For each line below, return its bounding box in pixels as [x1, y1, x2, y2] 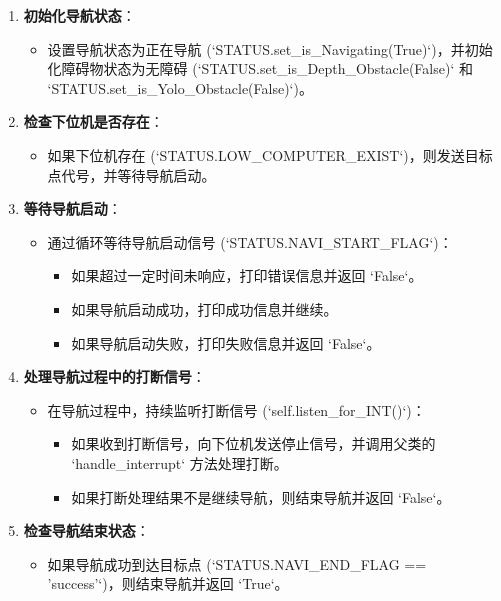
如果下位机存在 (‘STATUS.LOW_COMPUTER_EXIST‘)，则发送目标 [47, 144, 493, 165]
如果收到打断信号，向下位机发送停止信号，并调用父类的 [71, 433, 436, 454]
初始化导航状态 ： [23, 5, 136, 25]
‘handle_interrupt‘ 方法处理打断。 [71, 452, 288, 473]
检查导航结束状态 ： [23, 520, 150, 541]
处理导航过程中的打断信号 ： [23, 366, 206, 387]
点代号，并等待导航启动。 [47, 164, 216, 185]
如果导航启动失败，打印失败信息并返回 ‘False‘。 [71, 332, 381, 353]
